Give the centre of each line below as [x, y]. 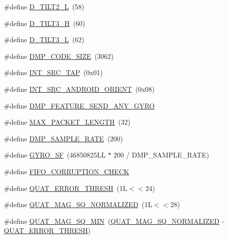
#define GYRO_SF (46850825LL [55, 155]
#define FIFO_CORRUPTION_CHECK [67, 171]
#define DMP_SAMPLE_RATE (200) [64, 138]
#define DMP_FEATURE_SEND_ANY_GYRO [79, 105]
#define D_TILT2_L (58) [44, 6]
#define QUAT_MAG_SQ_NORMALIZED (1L [78, 204]
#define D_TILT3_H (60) [45, 23]
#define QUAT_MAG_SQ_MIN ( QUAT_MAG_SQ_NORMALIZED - [114, 221]
